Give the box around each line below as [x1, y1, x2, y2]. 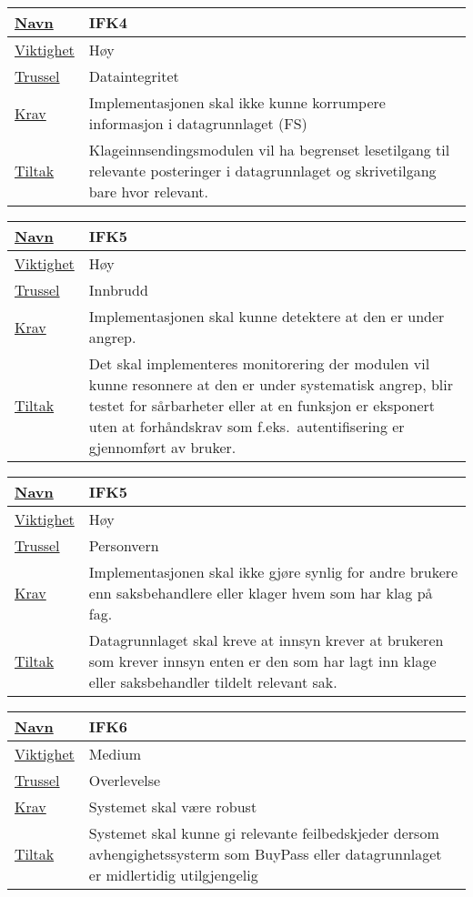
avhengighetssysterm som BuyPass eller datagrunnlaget [88, 843, 442, 864]
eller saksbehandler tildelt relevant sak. [88, 671, 337, 692]
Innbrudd [88, 279, 148, 300]
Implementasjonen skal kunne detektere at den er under [88, 306, 445, 327]
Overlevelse [88, 770, 161, 791]
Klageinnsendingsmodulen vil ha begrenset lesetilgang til [88, 139, 450, 160]
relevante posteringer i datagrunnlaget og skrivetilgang [88, 160, 437, 181]
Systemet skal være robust [88, 796, 257, 817]
